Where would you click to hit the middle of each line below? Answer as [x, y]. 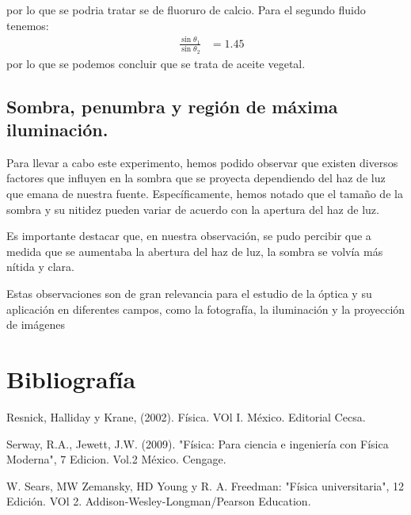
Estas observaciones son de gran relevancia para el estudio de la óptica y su [189, 293]
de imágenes [36, 324]
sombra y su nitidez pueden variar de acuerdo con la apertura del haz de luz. [193, 209]
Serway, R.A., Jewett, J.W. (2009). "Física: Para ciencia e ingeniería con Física [198, 443]
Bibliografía [71, 378]
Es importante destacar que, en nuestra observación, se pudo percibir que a [189, 236]
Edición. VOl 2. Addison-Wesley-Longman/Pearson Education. [159, 501]
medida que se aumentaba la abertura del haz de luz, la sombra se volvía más [195, 251]
